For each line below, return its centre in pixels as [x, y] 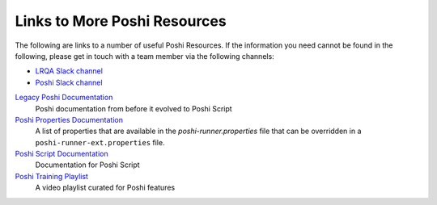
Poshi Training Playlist [52, 176]
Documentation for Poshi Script [88, 165]
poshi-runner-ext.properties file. [100, 142]
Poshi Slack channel [69, 82]
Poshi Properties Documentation [69, 119]
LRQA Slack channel [69, 71]
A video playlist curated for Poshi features [105, 188]
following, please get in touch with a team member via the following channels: [144, 56]
